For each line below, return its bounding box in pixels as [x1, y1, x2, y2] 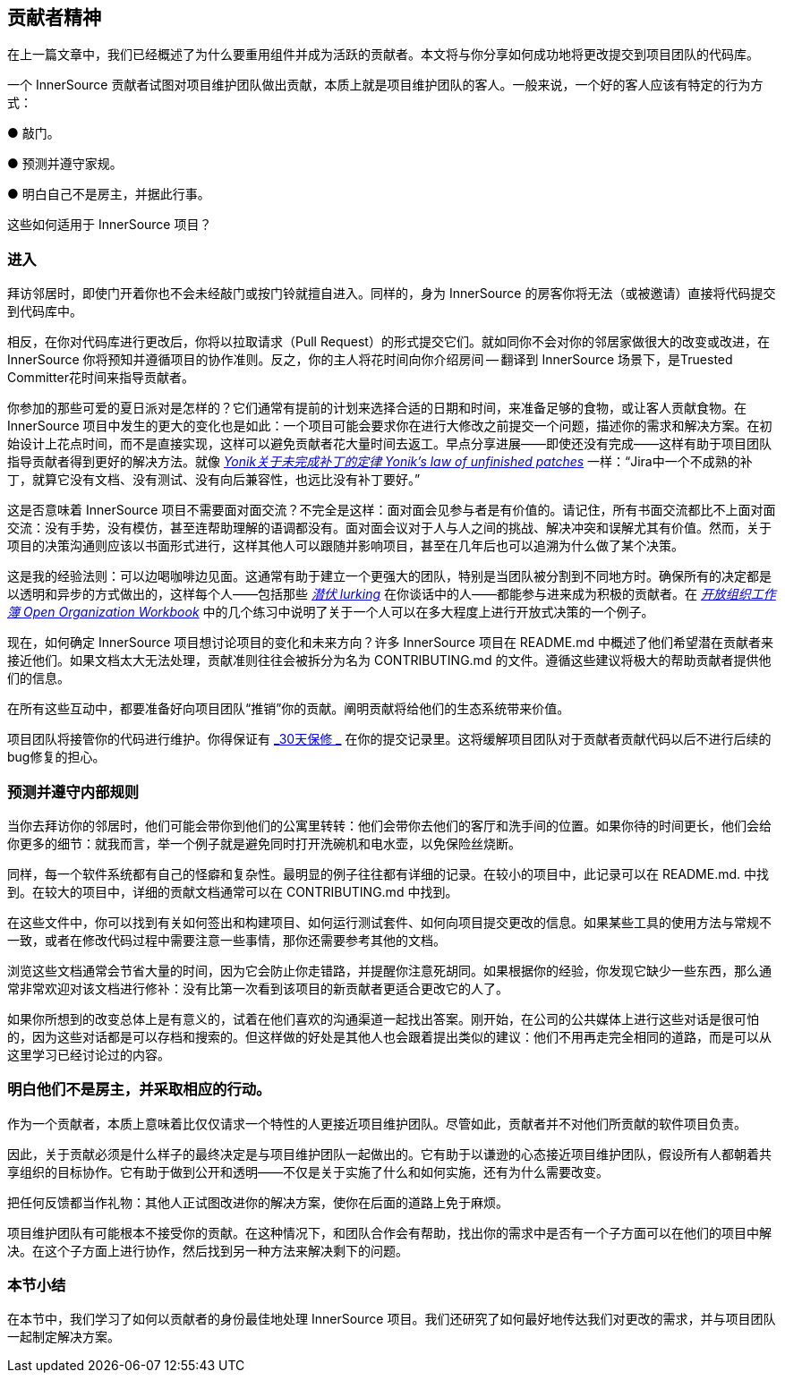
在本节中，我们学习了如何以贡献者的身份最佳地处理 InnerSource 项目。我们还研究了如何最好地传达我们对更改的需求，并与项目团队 [7, 1311, 776, 1327]
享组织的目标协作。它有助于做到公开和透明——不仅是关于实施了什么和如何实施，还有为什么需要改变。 [7, 1163, 609, 1180]
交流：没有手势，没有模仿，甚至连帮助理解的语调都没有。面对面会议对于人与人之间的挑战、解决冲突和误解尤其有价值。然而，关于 [7, 520, 772, 536]
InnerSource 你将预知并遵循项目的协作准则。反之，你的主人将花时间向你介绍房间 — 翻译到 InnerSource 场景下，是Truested [7, 352, 733, 368]
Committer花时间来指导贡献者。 [7, 370, 194, 386]
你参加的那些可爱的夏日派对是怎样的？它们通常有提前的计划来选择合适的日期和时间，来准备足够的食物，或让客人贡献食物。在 [7, 400, 747, 416]
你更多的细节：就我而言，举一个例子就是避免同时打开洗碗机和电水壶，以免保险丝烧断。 [7, 835, 521, 851]
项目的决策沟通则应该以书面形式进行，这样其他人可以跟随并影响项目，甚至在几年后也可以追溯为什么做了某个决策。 [7, 538, 684, 554]
